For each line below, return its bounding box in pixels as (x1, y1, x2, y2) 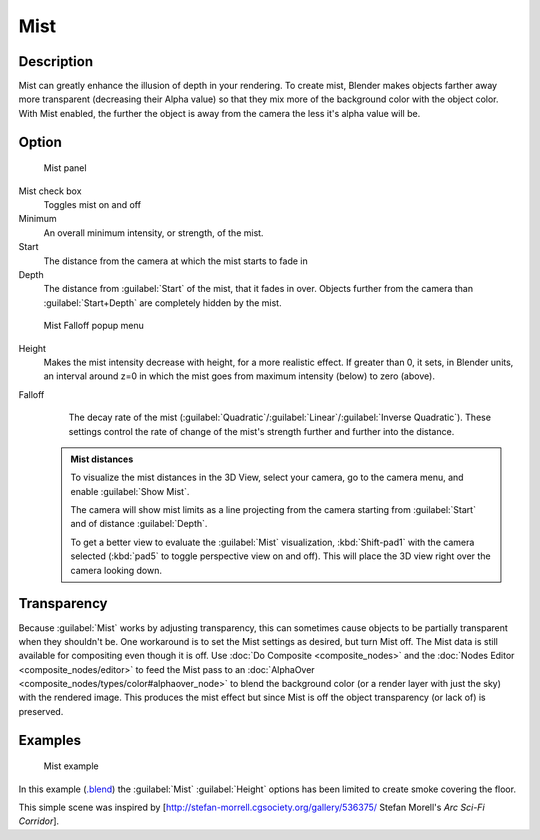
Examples (18, 731, 82, 749)
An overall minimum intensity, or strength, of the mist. (43, 226, 264, 239)
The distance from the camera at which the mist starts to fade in (43, 255, 309, 267)
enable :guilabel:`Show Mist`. (70, 485, 190, 497)
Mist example (43, 760, 99, 772)
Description (18, 53, 94, 70)
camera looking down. (70, 564, 163, 576)
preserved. (18, 705, 64, 717)
